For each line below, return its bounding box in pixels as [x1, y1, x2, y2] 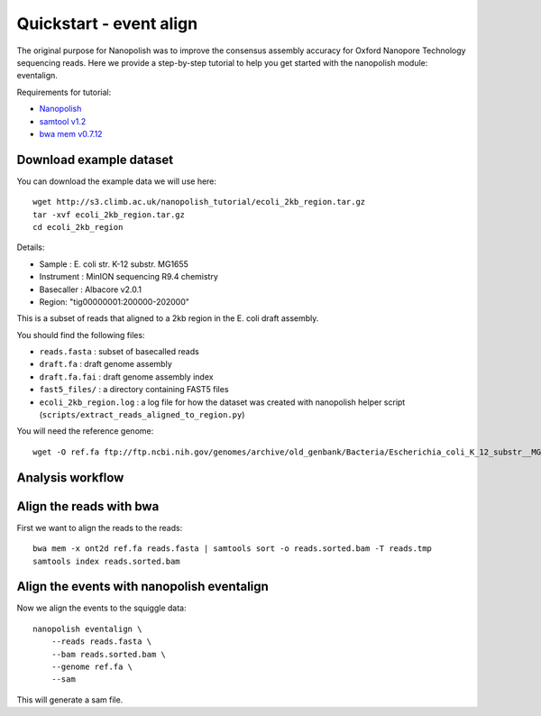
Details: [16, 242, 45, 252]
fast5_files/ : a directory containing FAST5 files [39, 384, 229, 395]
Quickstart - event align [16, 14, 198, 33]
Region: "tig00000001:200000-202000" [39, 296, 189, 307]
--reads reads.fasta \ [50, 637, 152, 647]
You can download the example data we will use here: [16, 176, 216, 187]
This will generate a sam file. [16, 694, 124, 705]
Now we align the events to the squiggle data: [16, 602, 187, 613]
